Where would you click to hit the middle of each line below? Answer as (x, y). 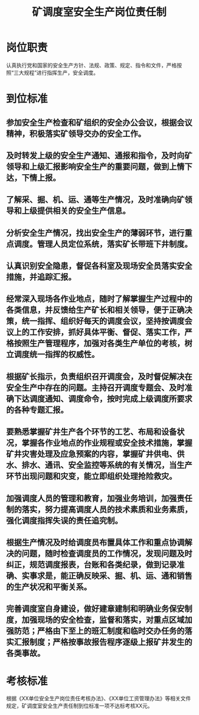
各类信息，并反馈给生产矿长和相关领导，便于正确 (95, 310)
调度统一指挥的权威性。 (56, 355)
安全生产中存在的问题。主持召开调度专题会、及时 (95, 388)
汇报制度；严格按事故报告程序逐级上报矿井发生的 (103, 642)
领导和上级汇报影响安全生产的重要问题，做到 (88, 166)
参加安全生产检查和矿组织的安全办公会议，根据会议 (99, 122)
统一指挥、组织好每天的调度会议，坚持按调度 (103, 321)
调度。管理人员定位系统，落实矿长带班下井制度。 (103, 244)
